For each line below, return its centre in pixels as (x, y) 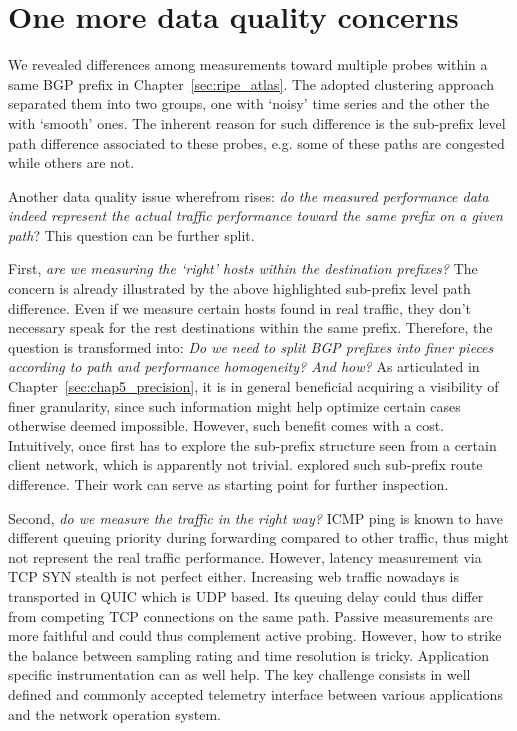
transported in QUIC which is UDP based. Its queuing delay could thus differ (246, 595)
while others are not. (71, 162)
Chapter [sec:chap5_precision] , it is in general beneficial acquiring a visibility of (253, 386)
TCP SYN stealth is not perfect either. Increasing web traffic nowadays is (234, 576)
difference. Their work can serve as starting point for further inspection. (228, 484)
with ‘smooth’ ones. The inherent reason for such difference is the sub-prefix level (257, 122)
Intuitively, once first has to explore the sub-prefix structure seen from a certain (252, 444)
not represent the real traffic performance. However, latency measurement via (245, 556)
